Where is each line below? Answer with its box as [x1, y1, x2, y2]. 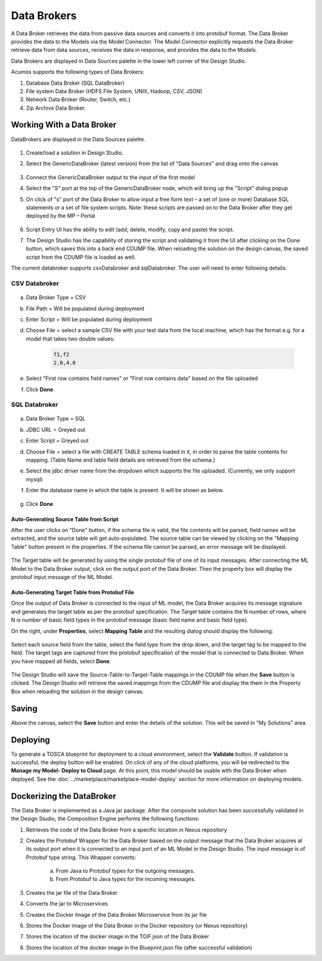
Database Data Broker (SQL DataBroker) [26, 79, 125, 86]
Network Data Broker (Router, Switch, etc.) [26, 96, 131, 103]
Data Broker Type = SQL [26, 415, 86, 422]
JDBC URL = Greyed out [26, 426, 86, 433]
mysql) [26, 475, 43, 483]
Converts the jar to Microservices [26, 900, 109, 907]
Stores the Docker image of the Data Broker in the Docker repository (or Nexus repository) [26, 922, 248, 929]
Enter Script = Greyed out [26, 437, 89, 444]
